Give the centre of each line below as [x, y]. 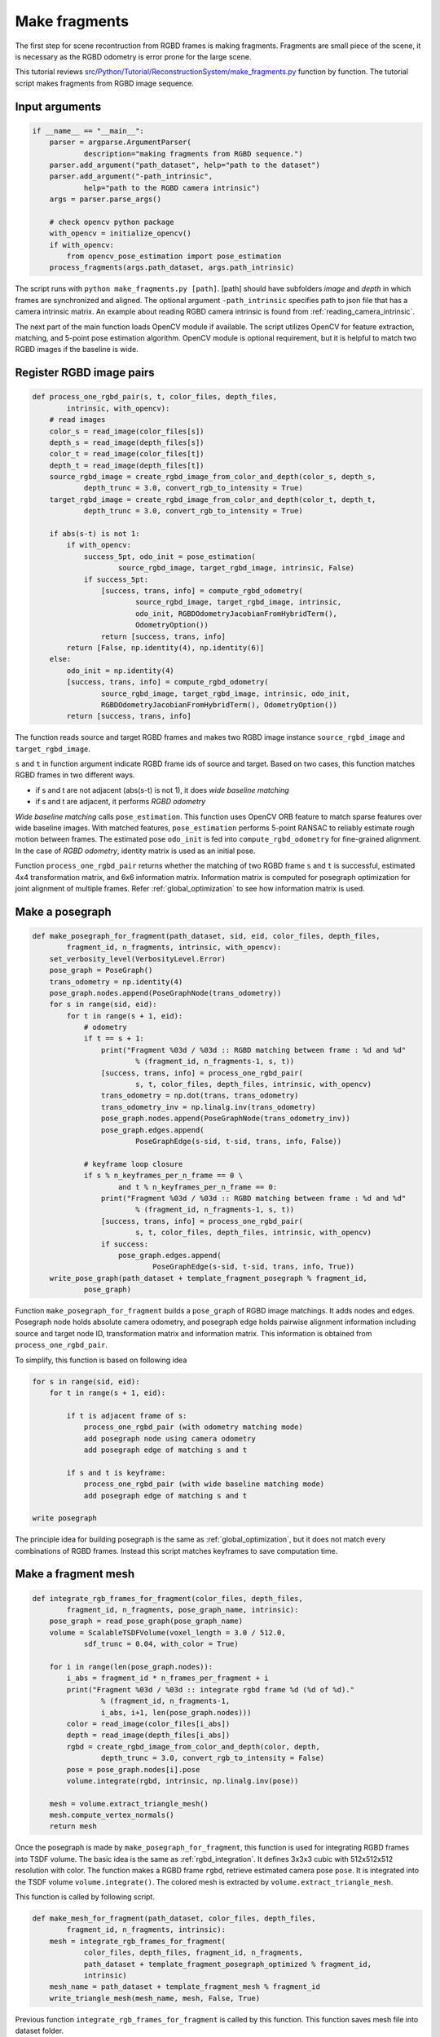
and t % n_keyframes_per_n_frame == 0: [198, 1187]
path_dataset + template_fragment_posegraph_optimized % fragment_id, [228, 1964]
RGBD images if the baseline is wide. [77, 350]
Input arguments [58, 106]
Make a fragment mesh [75, 1574]
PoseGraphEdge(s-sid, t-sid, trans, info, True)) [253, 1267]
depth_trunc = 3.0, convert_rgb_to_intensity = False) [213, 1758]
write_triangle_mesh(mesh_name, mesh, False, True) [155, 1998]
